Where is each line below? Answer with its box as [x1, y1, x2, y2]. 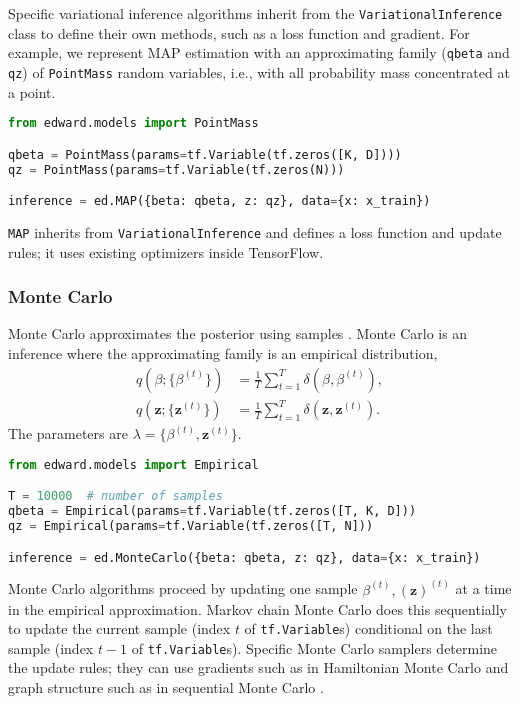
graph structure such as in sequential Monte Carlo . [8, 677, 324, 697]
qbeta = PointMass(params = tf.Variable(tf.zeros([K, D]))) [8, 147, 402, 162]
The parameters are [8, 423, 128, 444]
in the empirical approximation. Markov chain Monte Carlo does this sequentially [8, 598, 507, 619]
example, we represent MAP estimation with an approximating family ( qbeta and [8, 42, 510, 63]
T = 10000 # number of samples [8, 489, 223, 504]
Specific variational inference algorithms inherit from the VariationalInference [8, 3, 503, 23]
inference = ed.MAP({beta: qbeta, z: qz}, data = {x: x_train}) [8, 194, 431, 209]
